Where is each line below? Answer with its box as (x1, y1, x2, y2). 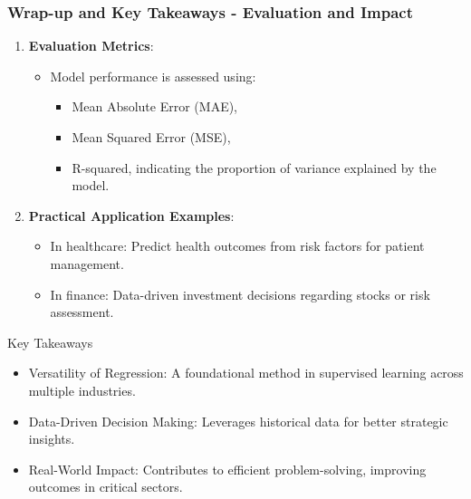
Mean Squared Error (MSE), (72, 128, 231, 146)
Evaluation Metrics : (28, 36, 154, 55)
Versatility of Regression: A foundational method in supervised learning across (28, 363, 464, 382)
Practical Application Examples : (28, 206, 235, 225)
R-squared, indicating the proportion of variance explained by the (72, 158, 437, 177)
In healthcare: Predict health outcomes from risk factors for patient (50, 236, 425, 255)
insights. (28, 429, 75, 448)
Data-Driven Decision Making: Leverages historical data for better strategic (28, 411, 448, 430)
